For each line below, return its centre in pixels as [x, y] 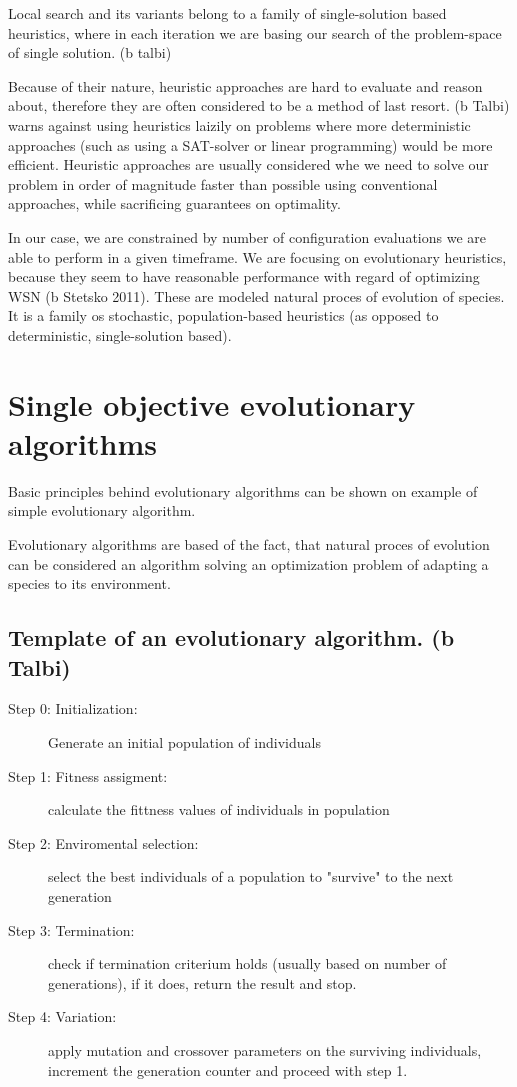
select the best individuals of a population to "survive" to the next [251, 876]
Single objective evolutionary [212, 403]
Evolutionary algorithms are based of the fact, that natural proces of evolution [249, 544]
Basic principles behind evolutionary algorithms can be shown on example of [243, 490]
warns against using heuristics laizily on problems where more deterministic [239, 124]
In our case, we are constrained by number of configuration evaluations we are [247, 236]
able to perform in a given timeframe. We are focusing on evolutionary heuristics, [257, 256]
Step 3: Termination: [71, 929]
